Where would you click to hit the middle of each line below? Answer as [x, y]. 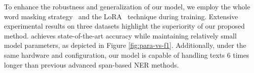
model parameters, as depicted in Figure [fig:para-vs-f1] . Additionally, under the [125, 45]
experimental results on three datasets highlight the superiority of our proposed [125, 26]
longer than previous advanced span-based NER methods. [91, 64]
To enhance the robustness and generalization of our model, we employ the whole [127, 6]
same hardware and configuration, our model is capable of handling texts [114, 55]
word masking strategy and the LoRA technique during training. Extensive [121, 16]
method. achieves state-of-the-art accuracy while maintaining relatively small [120, 35]
